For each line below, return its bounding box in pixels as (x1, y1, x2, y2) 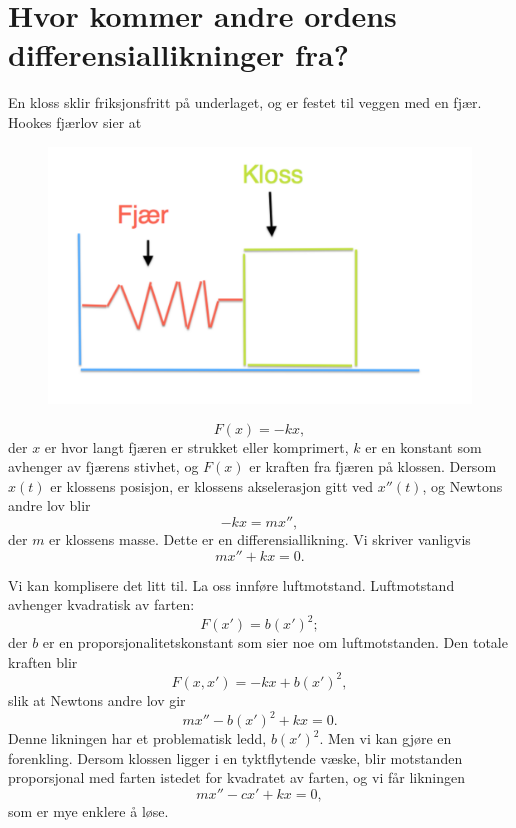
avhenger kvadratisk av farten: (8, 594, 195, 615)
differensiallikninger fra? (8, 34, 349, 75)
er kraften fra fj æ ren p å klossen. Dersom (249, 456, 497, 477)
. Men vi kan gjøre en (319, 728, 452, 749)
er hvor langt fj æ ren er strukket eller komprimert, (44, 436, 349, 457)
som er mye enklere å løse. (8, 800, 169, 821)
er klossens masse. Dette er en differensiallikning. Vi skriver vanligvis (49, 529, 471, 550)
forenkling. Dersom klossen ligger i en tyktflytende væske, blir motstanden (8, 747, 463, 768)
